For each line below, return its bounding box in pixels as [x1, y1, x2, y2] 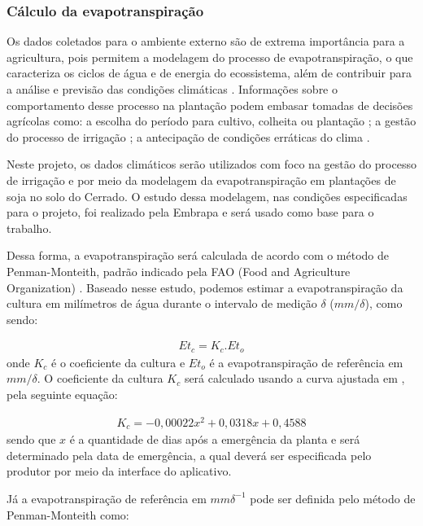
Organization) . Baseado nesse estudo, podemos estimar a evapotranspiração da [7, 278, 403, 296]
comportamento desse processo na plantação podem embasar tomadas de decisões [7, 96, 413, 113]
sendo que [7, 431, 56, 448]
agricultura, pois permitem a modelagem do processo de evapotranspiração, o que [7, 48, 413, 65]
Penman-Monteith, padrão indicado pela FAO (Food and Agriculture [7, 262, 351, 279]
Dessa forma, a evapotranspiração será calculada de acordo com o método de [7, 247, 390, 264]
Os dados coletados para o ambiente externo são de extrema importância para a [7, 33, 405, 50]
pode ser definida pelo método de [250, 489, 416, 506]
